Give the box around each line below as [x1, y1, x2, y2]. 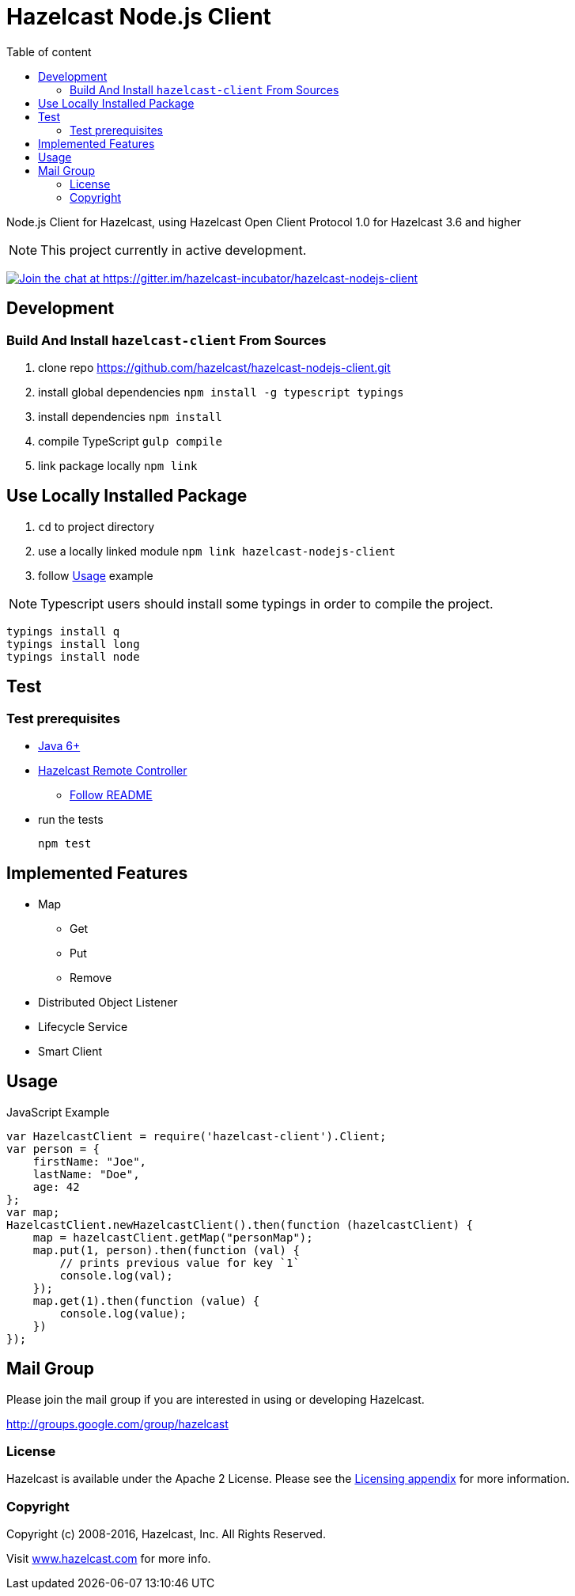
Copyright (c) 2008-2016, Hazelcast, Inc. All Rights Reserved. [6, 1527, 326, 1541]
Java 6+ [38, 739, 81, 753]
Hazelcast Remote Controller [38, 764, 187, 778]
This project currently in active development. [40, 241, 307, 258]
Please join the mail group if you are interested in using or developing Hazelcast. [6, 1392, 425, 1406]
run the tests [38, 813, 104, 827]
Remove [70, 970, 112, 984]
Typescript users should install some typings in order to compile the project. [40, 595, 494, 612]
